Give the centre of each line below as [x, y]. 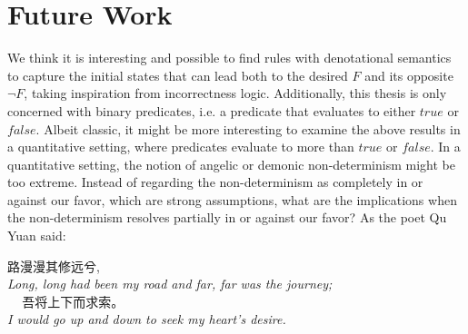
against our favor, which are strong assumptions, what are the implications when [232, 199]
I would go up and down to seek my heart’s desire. [147, 319]
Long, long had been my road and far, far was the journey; [170, 284]
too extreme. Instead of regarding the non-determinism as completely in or [215, 182]
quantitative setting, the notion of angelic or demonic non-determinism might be [231, 164]
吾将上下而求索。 [73, 301]
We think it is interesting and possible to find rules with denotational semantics [229, 58]
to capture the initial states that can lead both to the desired [178, 75]
